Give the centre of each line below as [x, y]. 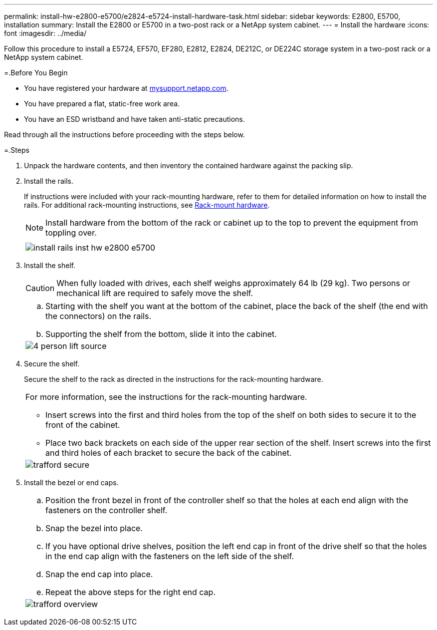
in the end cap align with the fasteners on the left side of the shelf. [170, 556]
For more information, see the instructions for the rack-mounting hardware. [166, 397]
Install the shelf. [50, 265]
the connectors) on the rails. [98, 316]
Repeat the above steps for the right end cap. [130, 592]
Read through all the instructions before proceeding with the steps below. [124, 135]
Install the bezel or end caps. [71, 482]
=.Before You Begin [36, 73]
